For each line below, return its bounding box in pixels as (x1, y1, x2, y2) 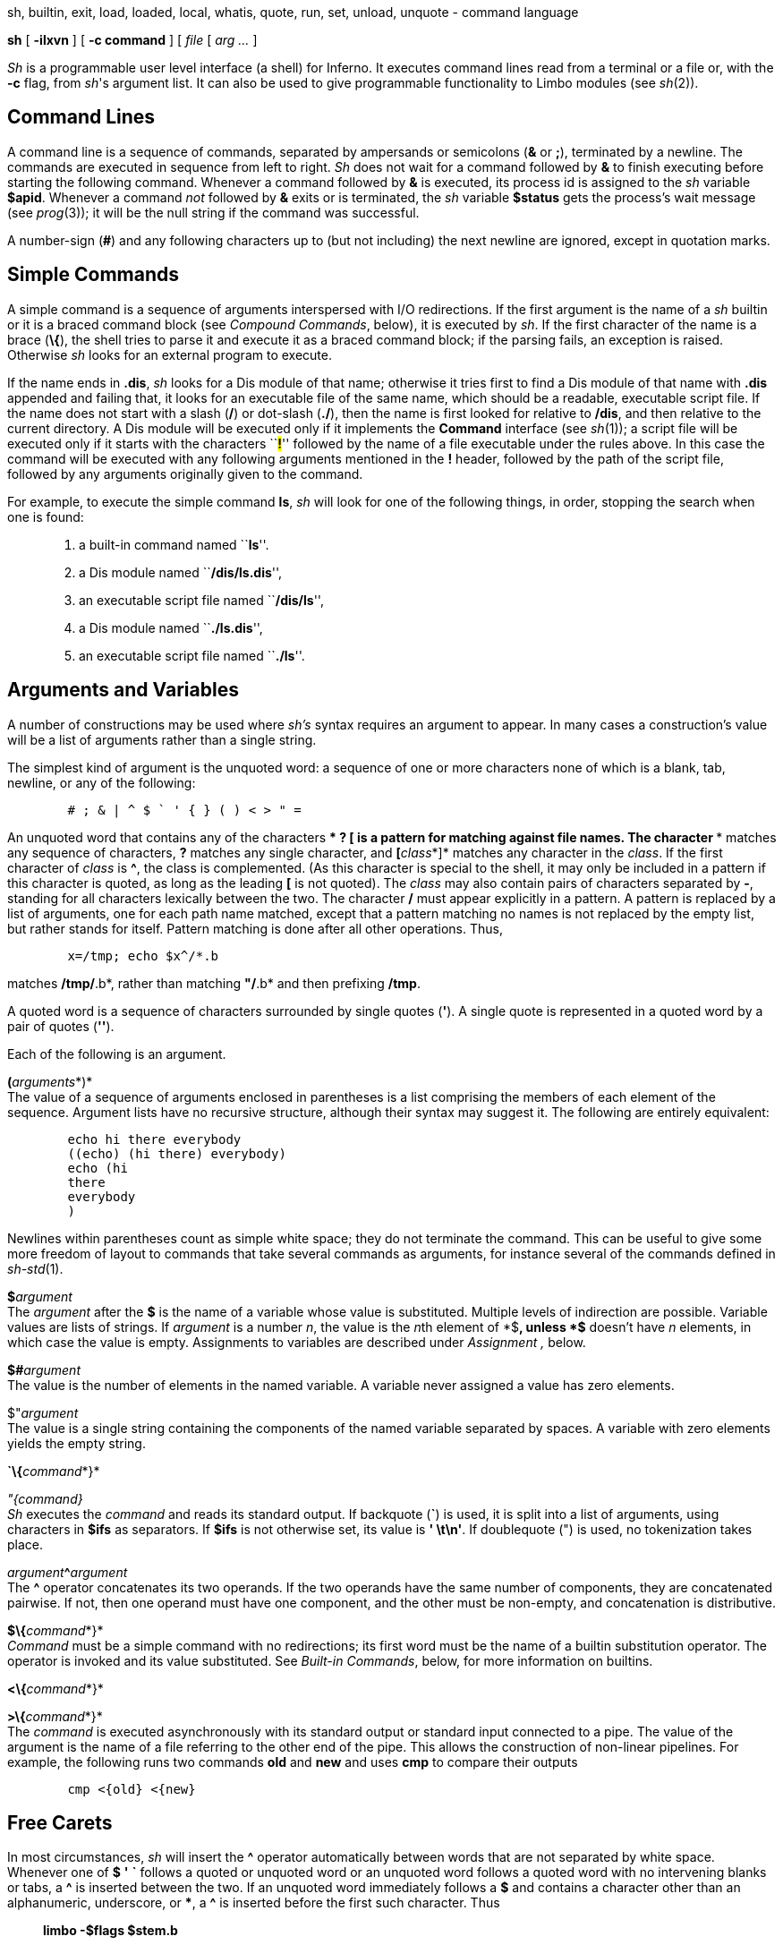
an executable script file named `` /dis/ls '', (79, 592, 324, 608)
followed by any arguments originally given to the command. (7, 465, 363, 482)
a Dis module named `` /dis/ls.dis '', (79, 564, 283, 580)
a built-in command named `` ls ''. (79, 536, 269, 552)
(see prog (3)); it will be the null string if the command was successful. (7, 204, 420, 220)
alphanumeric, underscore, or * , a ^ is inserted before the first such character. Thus (7, 1895, 500, 1911)
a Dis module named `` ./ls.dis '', (79, 619, 263, 636)
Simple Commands (7, 263, 180, 286)
